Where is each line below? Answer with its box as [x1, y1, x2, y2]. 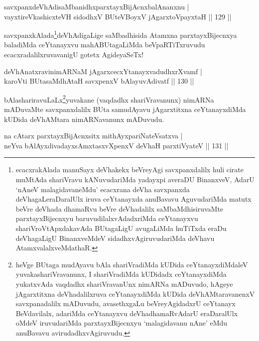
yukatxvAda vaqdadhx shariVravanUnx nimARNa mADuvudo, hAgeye [15, 278, 233, 289]
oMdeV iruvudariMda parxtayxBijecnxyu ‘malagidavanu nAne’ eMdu [15, 318, 228, 328]
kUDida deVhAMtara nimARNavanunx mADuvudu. [4, 114, 164, 124]
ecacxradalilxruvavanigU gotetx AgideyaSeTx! [4, 49, 144, 60]
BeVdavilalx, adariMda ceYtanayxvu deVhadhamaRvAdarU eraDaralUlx [15, 308, 238, 318]
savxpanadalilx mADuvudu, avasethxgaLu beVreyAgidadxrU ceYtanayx [15, 298, 236, 309]
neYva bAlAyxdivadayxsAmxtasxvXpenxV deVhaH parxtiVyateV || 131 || [4, 140, 229, 150]
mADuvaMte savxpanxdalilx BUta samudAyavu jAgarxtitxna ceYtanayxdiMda [4, 104, 246, 114]
